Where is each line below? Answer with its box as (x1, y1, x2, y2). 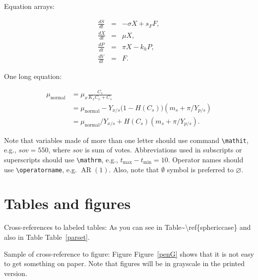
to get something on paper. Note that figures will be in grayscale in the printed (4, 258, 245, 269)
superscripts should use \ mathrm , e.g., (4, 154, 118, 164)
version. (4, 268, 27, 278)
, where (48, 144, 70, 155)
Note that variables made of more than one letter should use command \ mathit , (4, 135, 249, 145)
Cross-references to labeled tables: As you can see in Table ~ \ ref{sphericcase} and (4, 222, 251, 232)
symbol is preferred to (167, 164, 234, 174)
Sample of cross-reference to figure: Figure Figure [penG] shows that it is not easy (4, 248, 255, 259)
